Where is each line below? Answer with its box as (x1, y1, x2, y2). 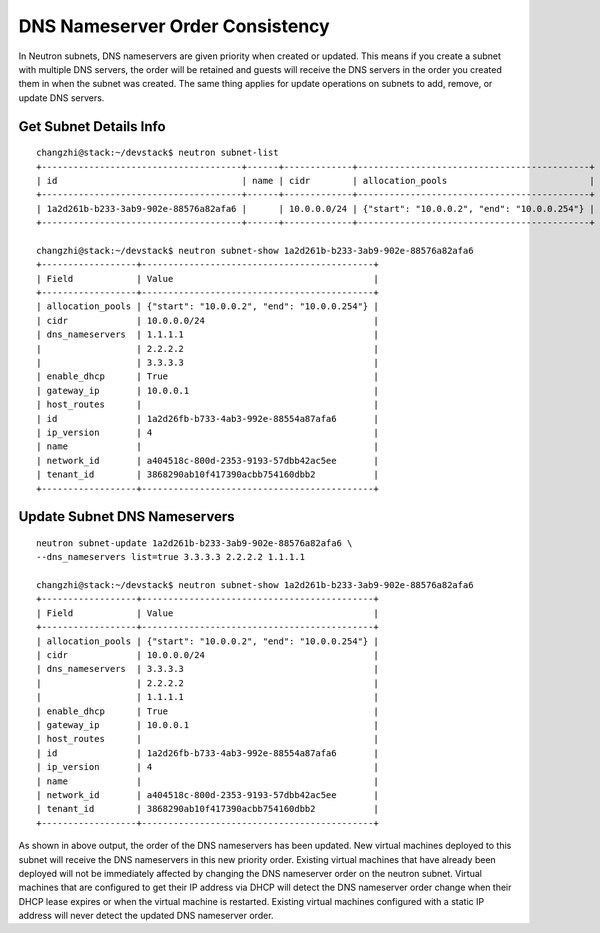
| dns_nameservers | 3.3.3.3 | (36, 663, 379, 675)
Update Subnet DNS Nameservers (18, 508, 235, 525)
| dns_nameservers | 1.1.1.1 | (36, 329, 379, 340)
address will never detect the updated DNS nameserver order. (18, 910, 274, 922)
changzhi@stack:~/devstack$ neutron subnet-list (36, 147, 279, 159)
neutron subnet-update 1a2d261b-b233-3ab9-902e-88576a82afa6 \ (36, 537, 353, 549)
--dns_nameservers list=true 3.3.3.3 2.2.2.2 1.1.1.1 (36, 551, 305, 563)
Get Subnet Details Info (18, 118, 166, 135)
